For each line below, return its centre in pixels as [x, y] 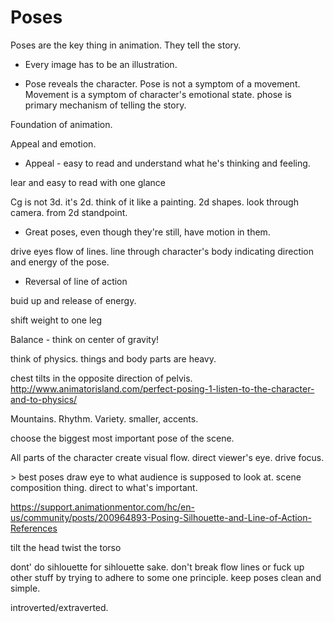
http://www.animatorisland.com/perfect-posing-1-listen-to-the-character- [162, 388]
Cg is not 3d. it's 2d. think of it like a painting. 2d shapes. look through [154, 202]
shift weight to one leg [56, 320]
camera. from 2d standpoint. [69, 212]
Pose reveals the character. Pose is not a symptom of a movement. [162, 83]
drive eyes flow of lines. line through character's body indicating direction [162, 251]
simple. [25, 588]
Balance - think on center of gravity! [85, 339]
